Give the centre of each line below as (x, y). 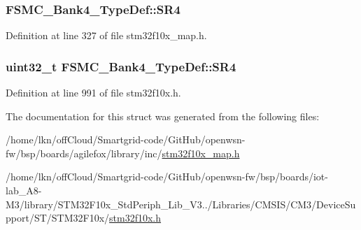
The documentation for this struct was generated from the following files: (163, 116)
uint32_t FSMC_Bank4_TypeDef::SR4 (121, 66)
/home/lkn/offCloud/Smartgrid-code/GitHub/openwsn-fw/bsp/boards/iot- (167, 177)
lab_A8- (24, 190)
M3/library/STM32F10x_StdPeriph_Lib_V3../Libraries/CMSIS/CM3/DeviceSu (181, 204)
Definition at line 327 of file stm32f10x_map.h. (106, 35)
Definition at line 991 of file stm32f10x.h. (93, 93)
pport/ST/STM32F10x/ (58, 218)
